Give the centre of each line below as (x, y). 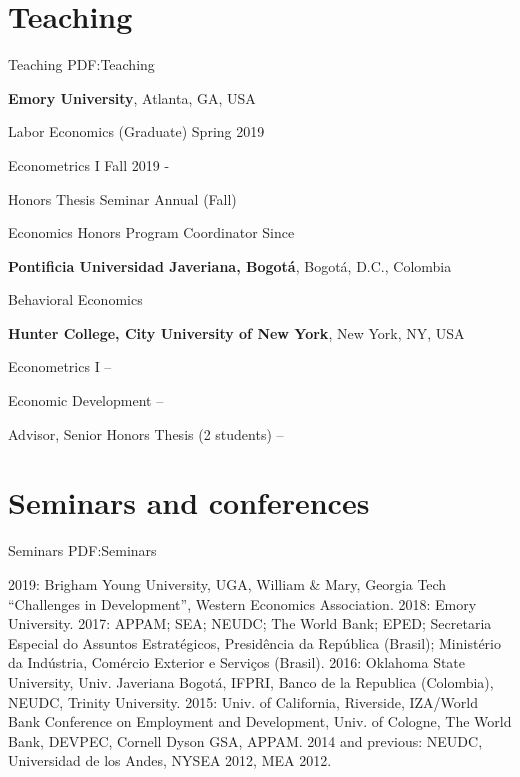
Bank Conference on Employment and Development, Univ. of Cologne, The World (260, 721)
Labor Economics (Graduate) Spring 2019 (136, 131)
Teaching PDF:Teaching (81, 64)
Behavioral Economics (75, 299)
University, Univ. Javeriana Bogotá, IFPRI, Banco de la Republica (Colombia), (251, 681)
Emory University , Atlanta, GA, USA (132, 97)
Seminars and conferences (189, 502)
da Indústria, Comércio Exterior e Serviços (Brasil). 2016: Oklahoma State (237, 662)
